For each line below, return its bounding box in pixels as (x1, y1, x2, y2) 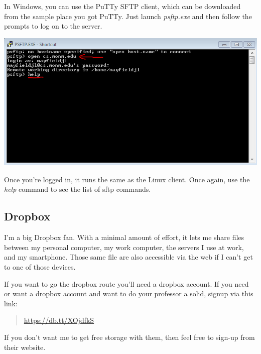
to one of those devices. (4, 262, 76, 272)
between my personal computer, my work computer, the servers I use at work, (4, 242, 244, 252)
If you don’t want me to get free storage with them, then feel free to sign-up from (4, 332, 255, 342)
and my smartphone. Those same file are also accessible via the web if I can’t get (4, 252, 253, 262)
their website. (4, 341, 46, 352)
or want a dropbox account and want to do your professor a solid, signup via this (4, 288, 253, 299)
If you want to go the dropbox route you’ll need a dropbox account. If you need (4, 278, 249, 289)
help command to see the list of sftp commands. (4, 184, 151, 194)
